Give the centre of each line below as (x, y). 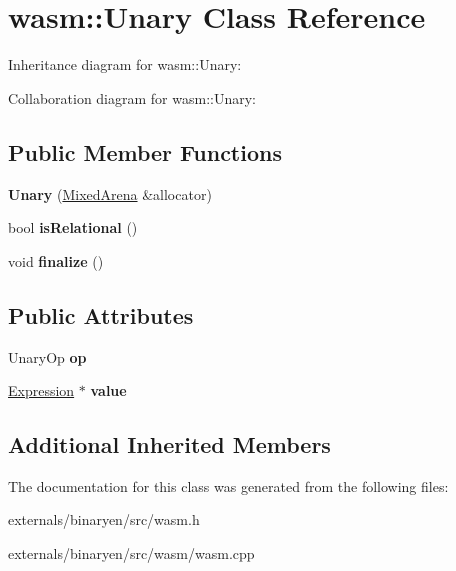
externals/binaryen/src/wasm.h (104, 519)
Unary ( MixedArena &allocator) (110, 193)
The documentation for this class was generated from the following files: (228, 485)
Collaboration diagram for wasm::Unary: (132, 97)
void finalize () (56, 260)
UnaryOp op (47, 356)
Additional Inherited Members (169, 444)
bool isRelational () (73, 227)
